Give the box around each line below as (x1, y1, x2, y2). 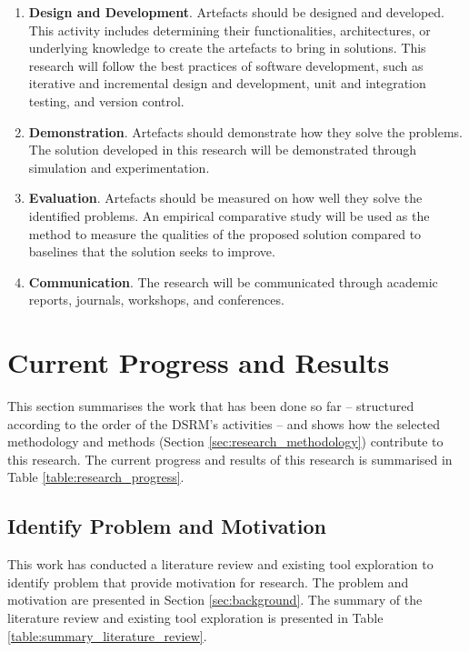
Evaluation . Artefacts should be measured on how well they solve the (28, 188, 423, 207)
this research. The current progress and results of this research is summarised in (7, 449, 453, 468)
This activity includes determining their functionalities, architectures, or (28, 20, 431, 39)
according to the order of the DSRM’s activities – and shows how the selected (7, 414, 441, 433)
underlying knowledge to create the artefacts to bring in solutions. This (28, 38, 426, 57)
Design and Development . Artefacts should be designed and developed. (28, 3, 445, 21)
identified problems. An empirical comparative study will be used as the (28, 206, 430, 225)
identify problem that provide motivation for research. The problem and (7, 572, 409, 591)
